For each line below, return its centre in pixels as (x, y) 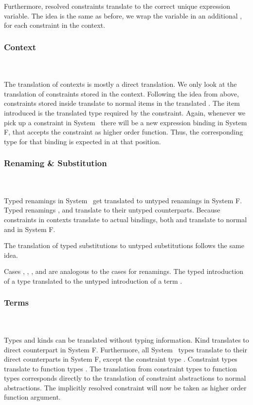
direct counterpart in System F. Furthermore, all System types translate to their (126, 349)
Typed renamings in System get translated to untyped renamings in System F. (123, 200)
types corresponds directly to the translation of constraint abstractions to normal (125, 378)
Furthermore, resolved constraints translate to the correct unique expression (117, 6)
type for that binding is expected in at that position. (82, 141)
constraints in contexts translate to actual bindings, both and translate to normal (126, 219)
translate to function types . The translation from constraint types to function (120, 368)
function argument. (32, 397)
